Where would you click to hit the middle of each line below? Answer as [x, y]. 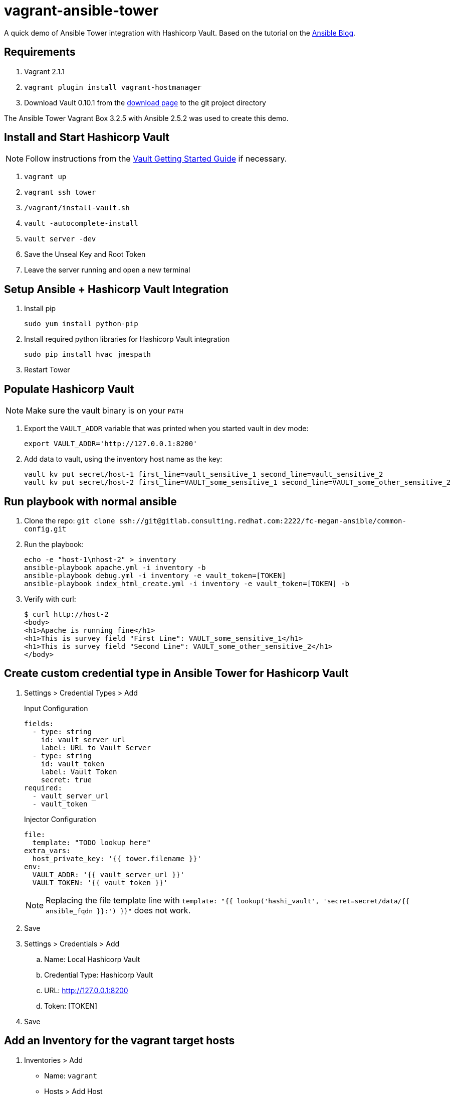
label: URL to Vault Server [96, 747]
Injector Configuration [60, 819]
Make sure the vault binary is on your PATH [104, 411]
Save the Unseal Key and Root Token [85, 254]
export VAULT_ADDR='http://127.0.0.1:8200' [111, 444]
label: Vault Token [79, 772]
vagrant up [45, 177]
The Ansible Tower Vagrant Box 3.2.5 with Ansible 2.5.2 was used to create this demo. [146, 118]
